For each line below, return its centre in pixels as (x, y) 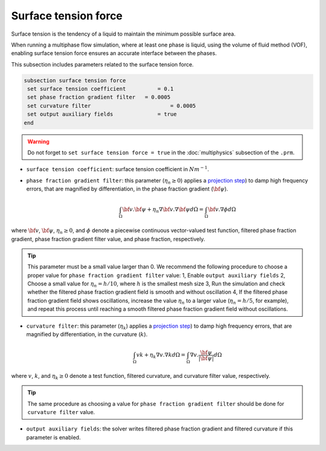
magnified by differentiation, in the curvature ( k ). (87, 334)
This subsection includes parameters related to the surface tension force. (103, 64)
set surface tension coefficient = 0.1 (101, 89)
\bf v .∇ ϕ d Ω (222, 209)
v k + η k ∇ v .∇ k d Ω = (161, 355)
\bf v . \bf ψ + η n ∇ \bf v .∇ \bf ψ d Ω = (163, 210)
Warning (38, 141)
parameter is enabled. (53, 437)
